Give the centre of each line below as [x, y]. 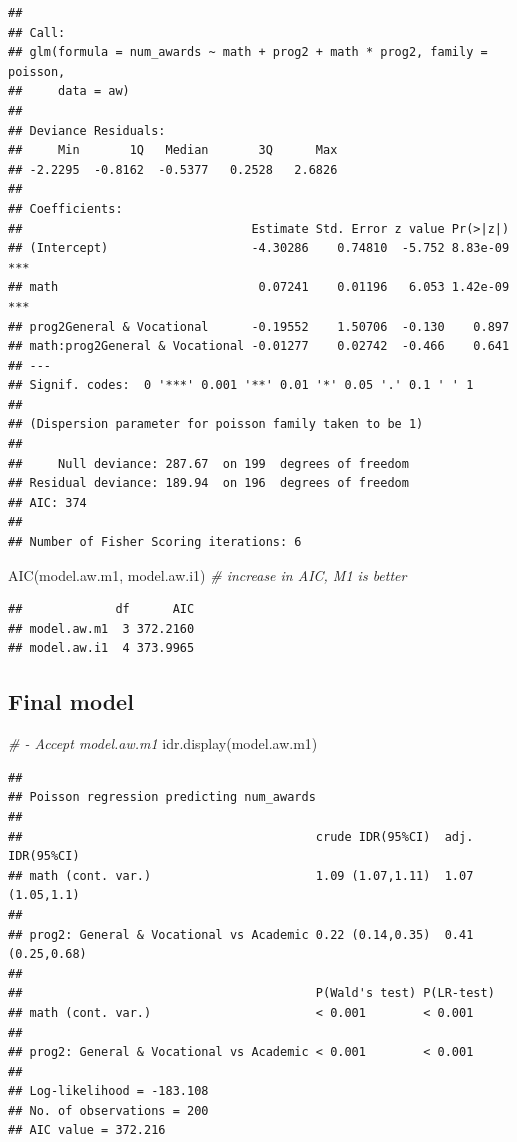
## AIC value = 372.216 [87, 1130]
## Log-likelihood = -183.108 [108, 1091]
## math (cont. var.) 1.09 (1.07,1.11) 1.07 [241, 875]
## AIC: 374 [47, 502]
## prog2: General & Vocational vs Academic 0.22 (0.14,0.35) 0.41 [241, 934]
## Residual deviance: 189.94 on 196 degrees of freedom [208, 483]
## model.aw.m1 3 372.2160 [101, 628]
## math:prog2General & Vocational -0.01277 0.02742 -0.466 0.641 [259, 346]
